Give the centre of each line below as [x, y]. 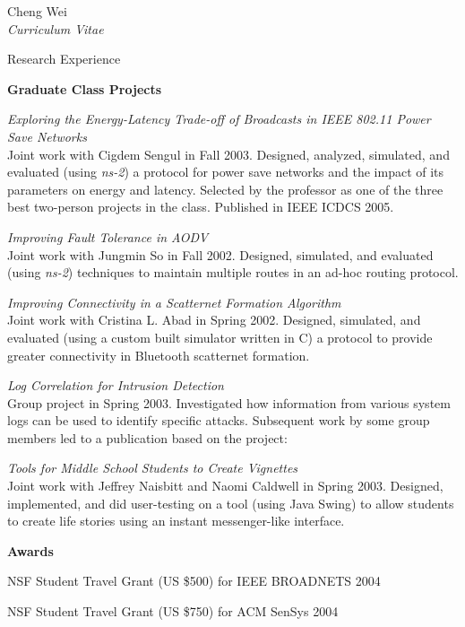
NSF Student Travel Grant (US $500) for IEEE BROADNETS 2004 [194, 581]
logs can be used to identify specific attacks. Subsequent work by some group [219, 420]
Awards [30, 550]
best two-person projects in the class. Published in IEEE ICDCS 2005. [201, 207]
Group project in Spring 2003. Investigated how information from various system [229, 402]
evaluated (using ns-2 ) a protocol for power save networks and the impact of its [226, 172]
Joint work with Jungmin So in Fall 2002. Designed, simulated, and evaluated [220, 254]
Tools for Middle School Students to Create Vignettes [153, 468]
